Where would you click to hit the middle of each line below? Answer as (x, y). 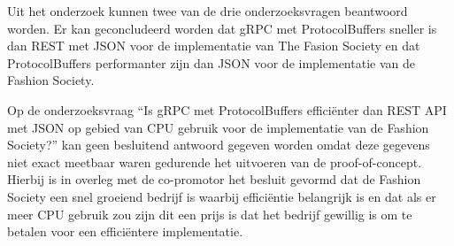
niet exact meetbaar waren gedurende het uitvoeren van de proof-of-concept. (215, 161)
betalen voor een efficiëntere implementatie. (125, 231)
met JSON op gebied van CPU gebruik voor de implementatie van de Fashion (218, 127)
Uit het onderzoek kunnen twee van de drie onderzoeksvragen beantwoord (208, 11)
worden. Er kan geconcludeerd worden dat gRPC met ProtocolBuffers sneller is (222, 28)
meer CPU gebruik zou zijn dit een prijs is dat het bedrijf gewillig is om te (210, 214)
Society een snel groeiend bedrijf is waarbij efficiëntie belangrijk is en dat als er (222, 196)
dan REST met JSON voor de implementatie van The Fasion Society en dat (214, 46)
